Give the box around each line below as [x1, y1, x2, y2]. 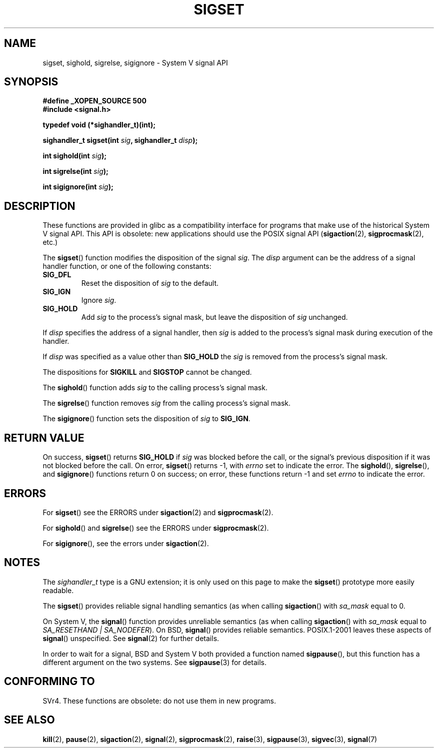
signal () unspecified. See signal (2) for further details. [42, 634, 219, 643]
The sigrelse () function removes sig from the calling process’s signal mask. [42, 399, 291, 408]
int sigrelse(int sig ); [42, 167, 108, 176]
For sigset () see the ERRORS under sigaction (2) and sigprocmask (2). [42, 508, 273, 517]
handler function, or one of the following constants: [42, 262, 211, 271]
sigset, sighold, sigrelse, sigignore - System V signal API [42, 58, 228, 67]
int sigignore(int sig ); [42, 182, 113, 191]
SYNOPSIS [4, 75, 58, 88]
